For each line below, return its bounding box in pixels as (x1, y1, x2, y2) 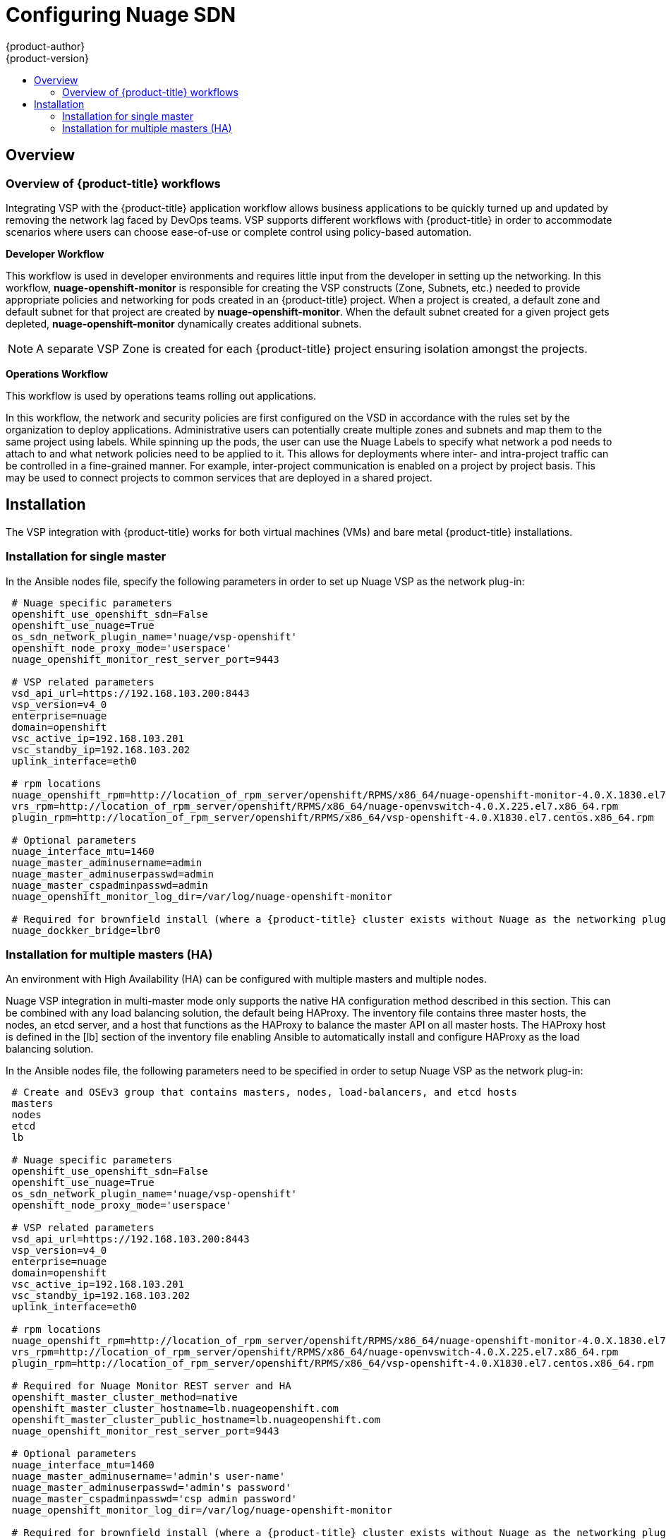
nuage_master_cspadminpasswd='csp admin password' (11, 1493, 298, 1505)
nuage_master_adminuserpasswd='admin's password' (11, 1482, 291, 1494)
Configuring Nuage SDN (6, 3, 236, 27)
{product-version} (6, 52, 90, 64)
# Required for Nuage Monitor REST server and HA (11, 1380, 291, 1392)
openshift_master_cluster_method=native (11, 1391, 238, 1403)
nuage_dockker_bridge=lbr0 (11, 924, 161, 936)
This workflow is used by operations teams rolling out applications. (6, 389, 316, 402)
